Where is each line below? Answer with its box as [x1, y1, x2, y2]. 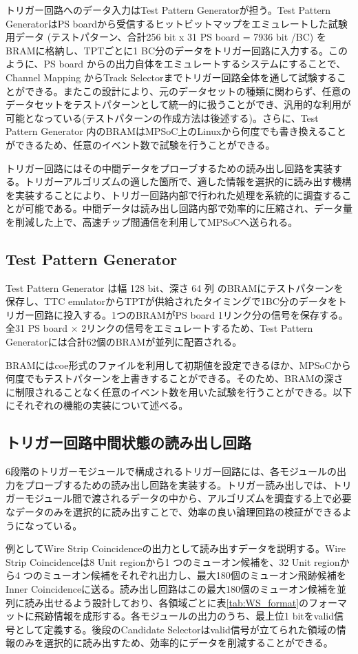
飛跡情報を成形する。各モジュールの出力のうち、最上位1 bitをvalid [34, 609, 334, 623]
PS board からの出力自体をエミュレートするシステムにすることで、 [43, 56, 346, 71]
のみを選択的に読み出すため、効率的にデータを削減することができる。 [14, 635, 333, 650]
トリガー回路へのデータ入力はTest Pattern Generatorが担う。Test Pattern [6, 3, 331, 17]
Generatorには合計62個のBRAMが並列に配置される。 [6, 335, 242, 349]
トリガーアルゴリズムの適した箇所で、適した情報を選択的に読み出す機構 [24, 174, 352, 189]
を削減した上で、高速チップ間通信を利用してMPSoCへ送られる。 [6, 214, 298, 229]
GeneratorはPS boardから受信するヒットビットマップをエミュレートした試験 [6, 16, 348, 30]
